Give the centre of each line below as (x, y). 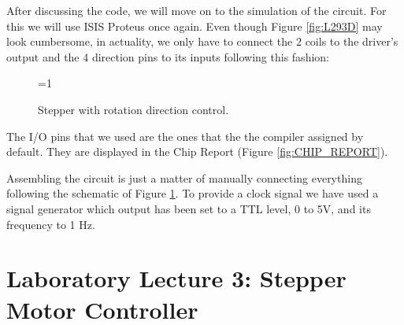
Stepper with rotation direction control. (133, 109)
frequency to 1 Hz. (51, 224)
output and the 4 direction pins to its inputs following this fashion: (168, 56)
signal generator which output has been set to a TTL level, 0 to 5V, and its (189, 208)
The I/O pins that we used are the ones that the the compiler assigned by (185, 136)
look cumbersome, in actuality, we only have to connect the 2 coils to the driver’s (202, 41)
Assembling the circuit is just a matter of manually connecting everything (184, 177)
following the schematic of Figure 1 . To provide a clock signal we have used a (193, 193)
